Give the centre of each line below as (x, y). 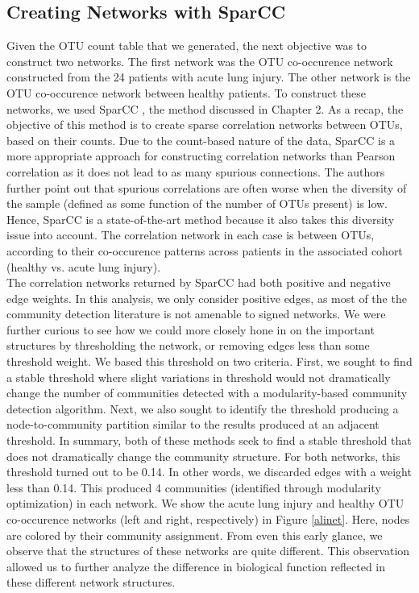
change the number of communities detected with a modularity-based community (207, 393)
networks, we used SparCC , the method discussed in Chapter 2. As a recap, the (205, 108)
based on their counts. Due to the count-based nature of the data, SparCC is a (201, 140)
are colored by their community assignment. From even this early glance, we (195, 535)
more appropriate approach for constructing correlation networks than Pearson (201, 156)
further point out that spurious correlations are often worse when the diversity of (207, 187)
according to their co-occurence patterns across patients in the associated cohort (205, 250)
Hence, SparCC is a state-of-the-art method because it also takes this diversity (201, 219)
